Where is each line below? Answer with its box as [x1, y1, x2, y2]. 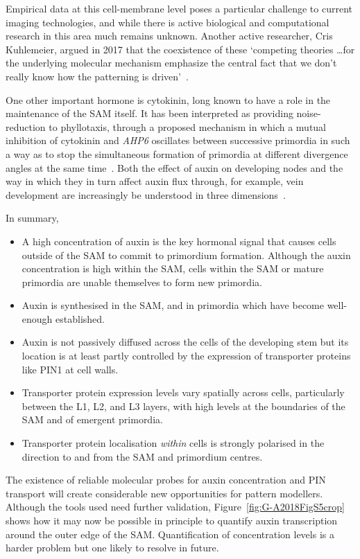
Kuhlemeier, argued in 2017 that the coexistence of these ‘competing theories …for [6, 42, 355, 56]
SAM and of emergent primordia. [22, 412, 163, 427]
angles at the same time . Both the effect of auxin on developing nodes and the [6, 160, 343, 175]
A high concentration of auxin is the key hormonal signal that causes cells [22, 233, 336, 248]
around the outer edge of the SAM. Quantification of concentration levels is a [6, 526, 334, 541]
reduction [6, 119, 46, 134]
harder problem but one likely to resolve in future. [6, 540, 219, 555]
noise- [296, 106, 321, 121]
